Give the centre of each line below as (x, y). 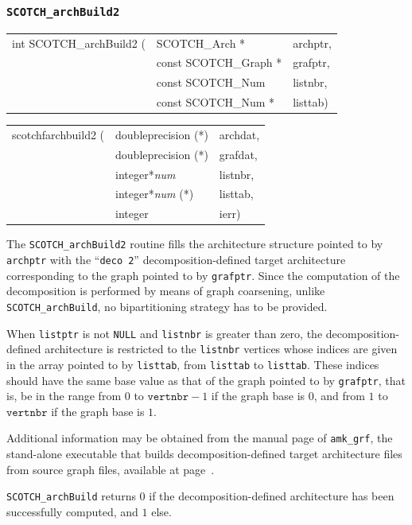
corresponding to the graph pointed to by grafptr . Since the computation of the (203, 275)
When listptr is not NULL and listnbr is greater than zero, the (165, 333)
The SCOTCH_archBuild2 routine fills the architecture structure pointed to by (195, 244)
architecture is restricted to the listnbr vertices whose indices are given (221, 349)
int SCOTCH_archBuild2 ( (79, 43)
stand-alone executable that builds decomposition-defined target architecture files (204, 454)
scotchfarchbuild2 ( (58, 134)
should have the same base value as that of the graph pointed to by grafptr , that (206, 380)
